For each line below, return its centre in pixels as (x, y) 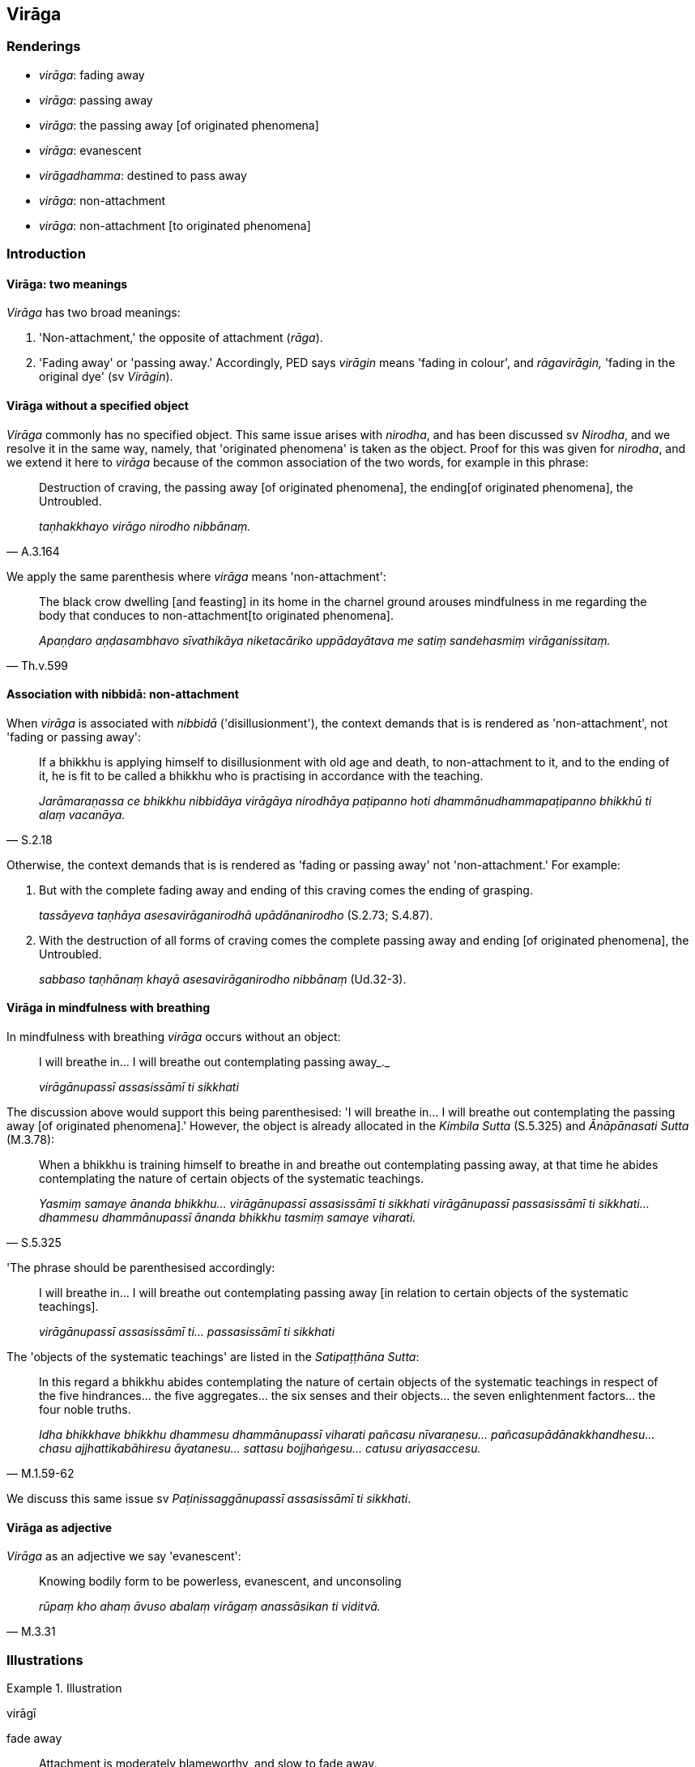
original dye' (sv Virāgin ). (106, 377)
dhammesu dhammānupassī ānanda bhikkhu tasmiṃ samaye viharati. (228, 1218)
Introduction (46, 254)
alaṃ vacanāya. (82, 814)
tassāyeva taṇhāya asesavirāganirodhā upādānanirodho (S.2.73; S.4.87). (236, 915)
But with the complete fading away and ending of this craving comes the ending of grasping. (286, 890)
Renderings (44, 47)
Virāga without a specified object (98, 405)
